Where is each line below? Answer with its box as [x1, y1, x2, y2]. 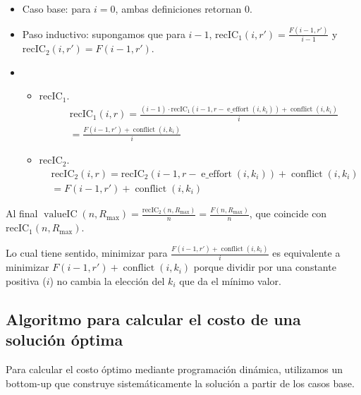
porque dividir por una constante [193, 260, 336, 274]
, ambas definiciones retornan [115, 1, 242, 16]
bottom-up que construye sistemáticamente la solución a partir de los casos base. [6, 375, 355, 390]
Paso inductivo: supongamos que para [22, 26, 185, 41]
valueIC [44, 209, 78, 220]
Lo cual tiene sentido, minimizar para [6, 245, 168, 260]
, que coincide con [249, 206, 327, 221]
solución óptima [6, 329, 123, 351]
